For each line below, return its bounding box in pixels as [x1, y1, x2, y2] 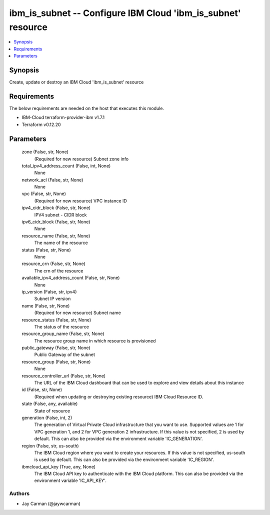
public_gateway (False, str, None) [21, 345, 90, 351]
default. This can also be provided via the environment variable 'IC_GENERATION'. [34, 435, 203, 442]
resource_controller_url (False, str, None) [21, 372, 106, 378]
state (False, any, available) [21, 400, 78, 407]
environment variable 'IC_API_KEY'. [34, 477, 107, 483]
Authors [9, 490, 30, 497]
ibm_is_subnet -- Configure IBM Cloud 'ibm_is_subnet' [9, 7, 241, 18]
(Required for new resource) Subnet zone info [34, 155, 129, 162]
